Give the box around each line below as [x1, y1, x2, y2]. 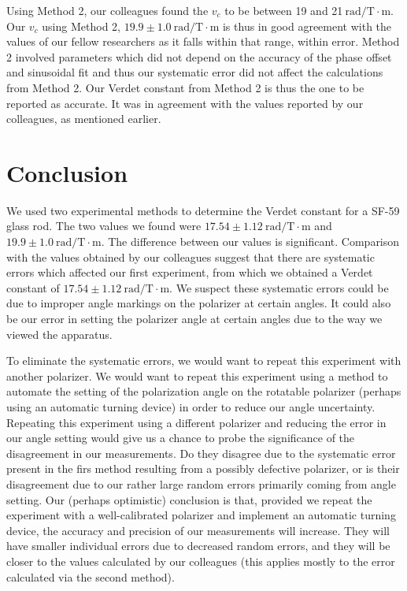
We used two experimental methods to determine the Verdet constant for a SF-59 [6, 202, 400, 218]
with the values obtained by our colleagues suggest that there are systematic [6, 248, 375, 265]
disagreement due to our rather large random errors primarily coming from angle [6, 475, 396, 492]
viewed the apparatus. [6, 325, 113, 342]
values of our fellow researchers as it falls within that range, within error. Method [6, 33, 400, 50]
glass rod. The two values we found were [6, 217, 202, 234]
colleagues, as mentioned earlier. [6, 110, 161, 127]
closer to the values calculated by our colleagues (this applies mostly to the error [6, 552, 395, 569]
